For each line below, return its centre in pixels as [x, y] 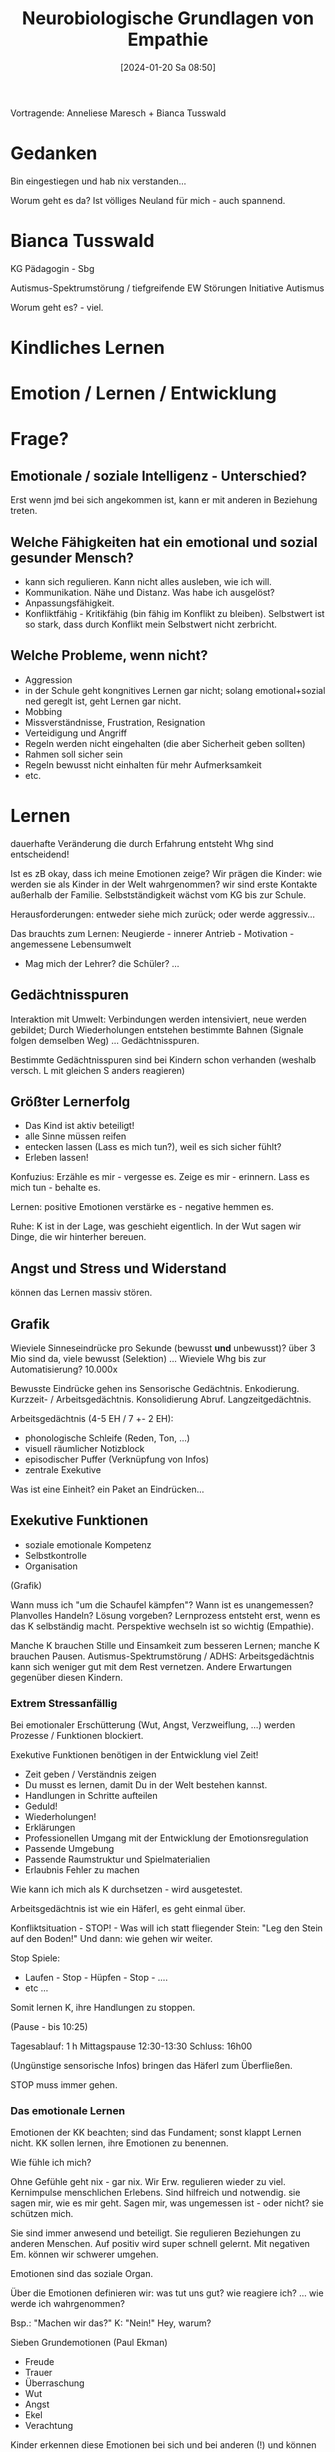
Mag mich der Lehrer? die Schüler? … [102, 963]
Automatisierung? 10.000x [64, 1369]
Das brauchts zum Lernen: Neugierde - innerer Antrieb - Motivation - [152, 933]
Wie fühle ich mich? [51, 2163]
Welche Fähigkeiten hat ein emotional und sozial [164, 542]
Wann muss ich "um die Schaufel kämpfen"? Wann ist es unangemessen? [162, 1604]
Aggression [48, 679]
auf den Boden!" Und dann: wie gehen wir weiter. [111, 1939]
